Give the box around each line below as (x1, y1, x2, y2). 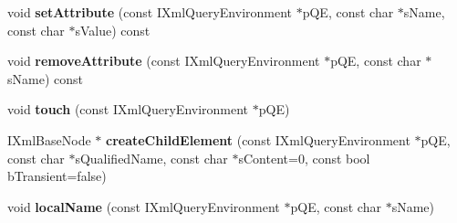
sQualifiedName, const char (75, 148, 228, 167)
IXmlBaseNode (7, 130, 91, 149)
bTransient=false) (7, 166, 107, 186)
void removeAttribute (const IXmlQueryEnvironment (7, 51, 320, 70)
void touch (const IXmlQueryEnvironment (7, 100, 249, 119)
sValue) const (75, 20, 151, 39)
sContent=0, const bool (238, 148, 370, 167)
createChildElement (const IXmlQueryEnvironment (105, 130, 410, 149)
